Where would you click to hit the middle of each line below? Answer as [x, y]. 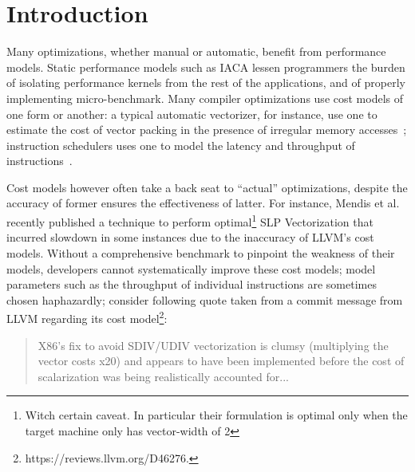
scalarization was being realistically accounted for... [163, 376]
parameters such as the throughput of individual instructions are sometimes [192, 284]
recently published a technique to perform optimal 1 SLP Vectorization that [190, 220]
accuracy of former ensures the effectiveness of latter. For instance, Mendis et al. [203, 203]
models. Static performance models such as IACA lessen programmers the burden [206, 67]
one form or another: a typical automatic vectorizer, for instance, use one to [192, 114]
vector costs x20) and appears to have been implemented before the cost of [221, 361]
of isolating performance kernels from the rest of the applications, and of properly [206, 83]
